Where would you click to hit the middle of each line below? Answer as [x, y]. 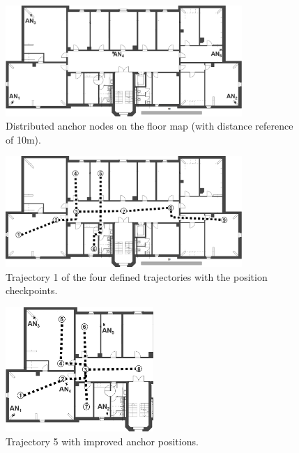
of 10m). [23, 139]
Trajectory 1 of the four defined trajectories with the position [137, 276]
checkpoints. [32, 290]
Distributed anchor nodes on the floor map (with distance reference [149, 126]
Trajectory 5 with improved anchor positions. [102, 441]
